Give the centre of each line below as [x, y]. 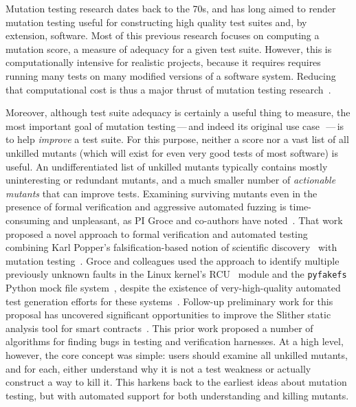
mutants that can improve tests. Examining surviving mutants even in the [162, 193]
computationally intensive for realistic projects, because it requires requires [163, 62]
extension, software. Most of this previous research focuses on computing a [163, 35]
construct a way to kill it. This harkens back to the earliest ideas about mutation [176, 382]
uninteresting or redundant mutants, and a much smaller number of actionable [171, 180]
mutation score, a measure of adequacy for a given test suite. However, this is [169, 48]
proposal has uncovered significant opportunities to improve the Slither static [168, 315]
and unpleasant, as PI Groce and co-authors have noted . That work [198, 220]
